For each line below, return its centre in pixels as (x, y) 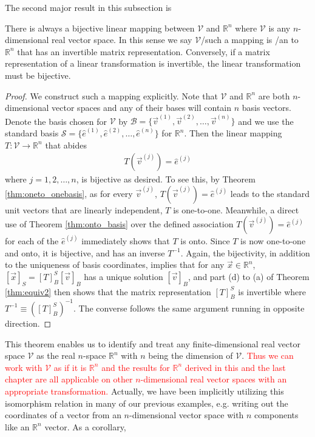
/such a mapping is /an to (250, 40)
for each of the (32, 241)
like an (17, 426)
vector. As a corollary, (85, 426)
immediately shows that (126, 241)
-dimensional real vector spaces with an (214, 379)
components (276, 415)
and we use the (266, 121)
